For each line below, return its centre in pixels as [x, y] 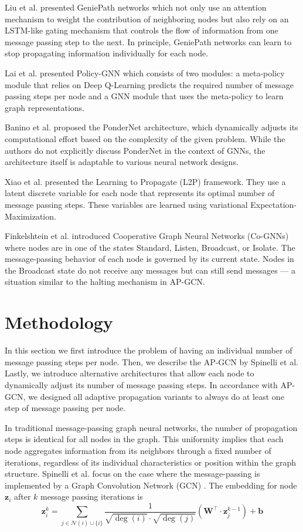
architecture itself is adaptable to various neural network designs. [122, 162]
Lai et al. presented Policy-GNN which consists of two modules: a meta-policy [145, 73]
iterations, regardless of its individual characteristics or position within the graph [151, 462]
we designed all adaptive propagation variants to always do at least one [156, 396]
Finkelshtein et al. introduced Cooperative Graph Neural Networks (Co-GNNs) [147, 236]
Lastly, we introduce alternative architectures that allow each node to [130, 373]
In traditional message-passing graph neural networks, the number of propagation [151, 427]
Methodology [59, 322]
